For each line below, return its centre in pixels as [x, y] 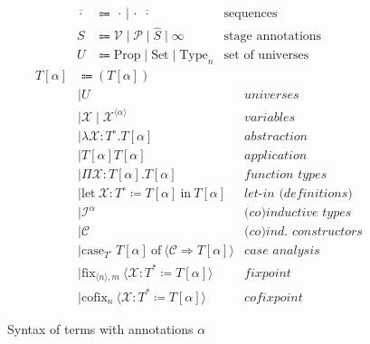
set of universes [266, 56]
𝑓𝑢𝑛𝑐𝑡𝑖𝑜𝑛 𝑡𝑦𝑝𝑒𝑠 [286, 174]
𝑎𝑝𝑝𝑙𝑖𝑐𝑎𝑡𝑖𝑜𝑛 [276, 155]
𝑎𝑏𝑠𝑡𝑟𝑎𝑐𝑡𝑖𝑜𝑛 [276, 136]
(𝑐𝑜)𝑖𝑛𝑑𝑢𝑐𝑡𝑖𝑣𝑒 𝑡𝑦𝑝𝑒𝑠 [298, 213]
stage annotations [273, 37]
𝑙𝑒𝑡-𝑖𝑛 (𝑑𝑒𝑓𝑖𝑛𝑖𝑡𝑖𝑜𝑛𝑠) [299, 193]
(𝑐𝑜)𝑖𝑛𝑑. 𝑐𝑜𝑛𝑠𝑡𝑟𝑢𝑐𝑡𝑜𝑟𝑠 [304, 232]
